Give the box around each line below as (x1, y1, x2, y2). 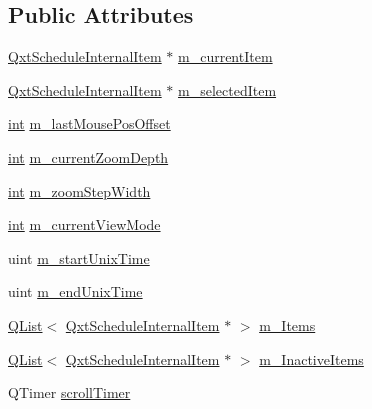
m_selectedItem (178, 79, 277, 100)
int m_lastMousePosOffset (8, 113, 171, 134)
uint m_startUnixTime (8, 247, 150, 268)
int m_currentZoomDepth (8, 146, 169, 167)
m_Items (259, 314, 316, 335)
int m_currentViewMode (8, 214, 161, 235)
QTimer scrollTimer (8, 382, 131, 403)
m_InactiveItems (259, 348, 364, 369)
